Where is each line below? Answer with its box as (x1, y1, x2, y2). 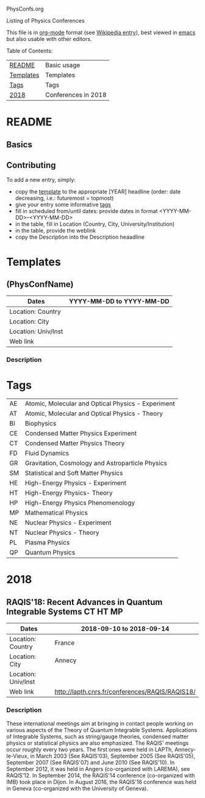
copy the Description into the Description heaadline (15, 233, 145, 241)
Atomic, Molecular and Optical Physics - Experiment (24, 399, 175, 408)
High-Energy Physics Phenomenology (24, 499, 135, 507)
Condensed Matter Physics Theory (24, 439, 125, 448)
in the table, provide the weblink (15, 227, 96, 234)
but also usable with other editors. (6, 35, 92, 42)
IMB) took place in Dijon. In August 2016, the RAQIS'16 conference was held (6, 778, 196, 785)
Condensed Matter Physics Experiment (24, 429, 137, 438)
